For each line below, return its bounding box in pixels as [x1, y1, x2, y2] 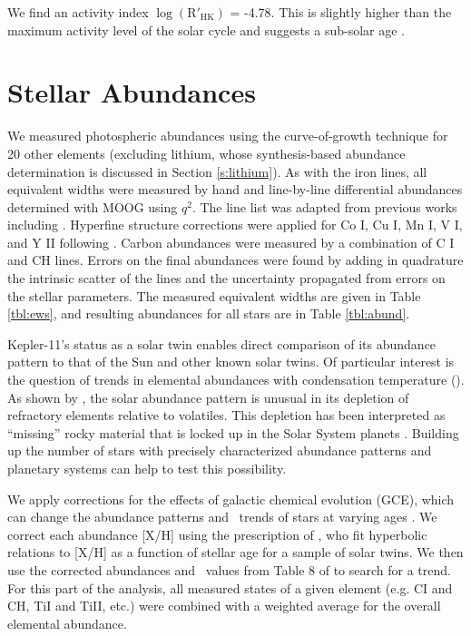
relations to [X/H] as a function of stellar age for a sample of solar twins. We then [7, 543, 464, 562]
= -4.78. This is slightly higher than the [230, 3, 452, 21]
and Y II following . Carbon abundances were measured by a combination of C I [7, 232, 455, 251]
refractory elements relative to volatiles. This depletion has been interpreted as [7, 406, 446, 425]
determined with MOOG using [7, 197, 178, 216]
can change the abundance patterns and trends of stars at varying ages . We [7, 507, 437, 526]
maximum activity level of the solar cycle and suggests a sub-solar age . [7, 20, 405, 39]
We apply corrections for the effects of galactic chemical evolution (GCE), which [7, 489, 455, 508]
